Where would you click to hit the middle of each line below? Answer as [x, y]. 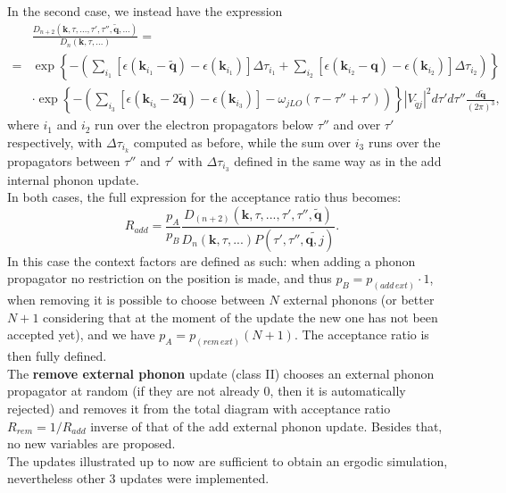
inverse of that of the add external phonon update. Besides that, [266, 426]
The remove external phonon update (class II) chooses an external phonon [221, 373]
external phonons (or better [359, 300]
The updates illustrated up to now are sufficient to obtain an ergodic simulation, [228, 460]
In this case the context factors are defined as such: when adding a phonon [212, 260]
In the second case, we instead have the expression [145, 11]
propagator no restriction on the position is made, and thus [170, 278]
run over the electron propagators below [204, 125]
